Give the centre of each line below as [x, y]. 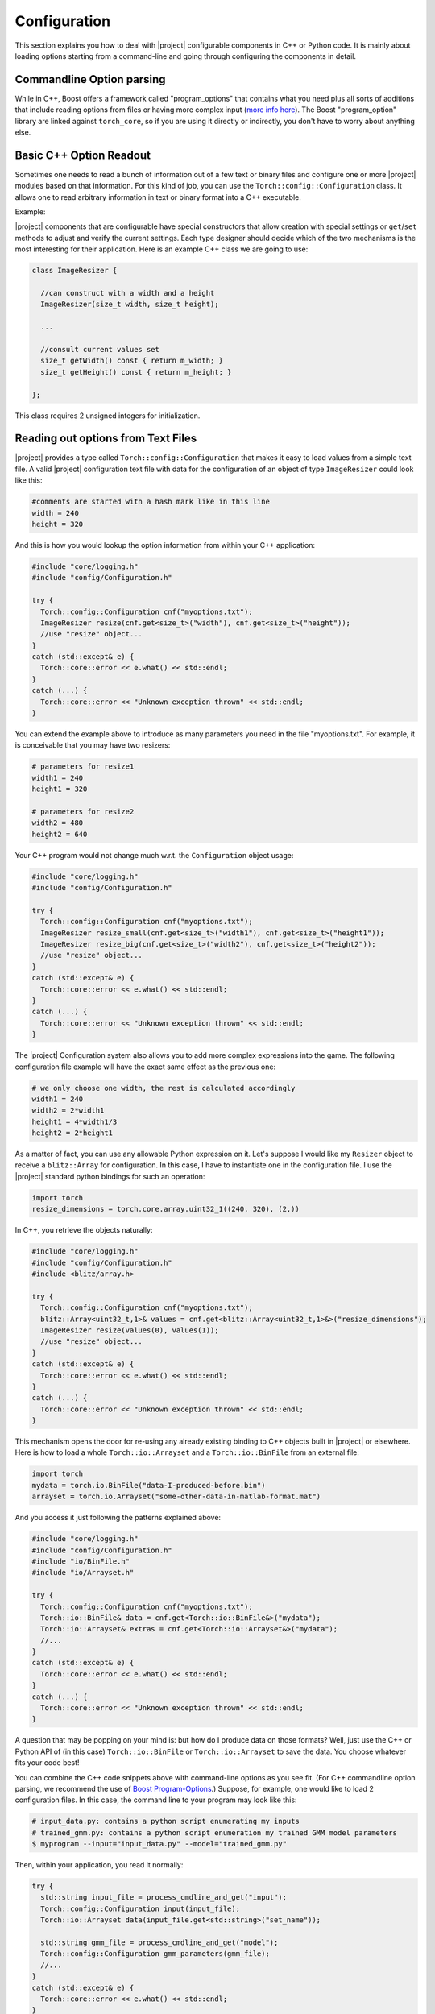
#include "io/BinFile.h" [81, 1561]
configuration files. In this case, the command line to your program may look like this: [156, 1800]
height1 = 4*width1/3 [75, 1121]
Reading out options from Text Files [106, 439]
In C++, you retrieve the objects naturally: [84, 1230]
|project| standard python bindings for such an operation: [110, 1176]
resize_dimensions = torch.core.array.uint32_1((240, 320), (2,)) [166, 1209]
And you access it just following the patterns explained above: [118, 1518]
